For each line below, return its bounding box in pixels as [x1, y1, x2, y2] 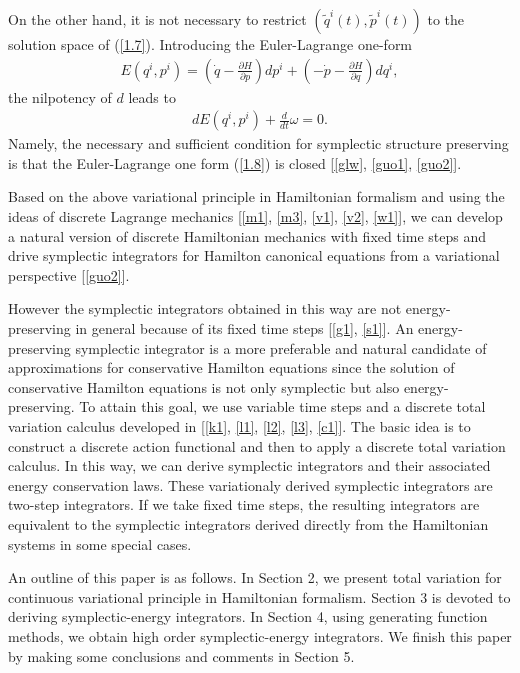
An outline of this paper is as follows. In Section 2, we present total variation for [8, 567, 502, 588]
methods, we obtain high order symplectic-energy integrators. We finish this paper [8, 625, 512, 646]
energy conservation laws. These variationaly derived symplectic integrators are [8, 474, 493, 495]
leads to [128, 86, 176, 107]
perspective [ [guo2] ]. [8, 264, 130, 285]
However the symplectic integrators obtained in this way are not [8, 298, 402, 319]
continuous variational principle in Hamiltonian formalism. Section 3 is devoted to [8, 586, 511, 607]
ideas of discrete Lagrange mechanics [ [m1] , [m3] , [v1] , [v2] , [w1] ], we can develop [8, 206, 503, 227]
